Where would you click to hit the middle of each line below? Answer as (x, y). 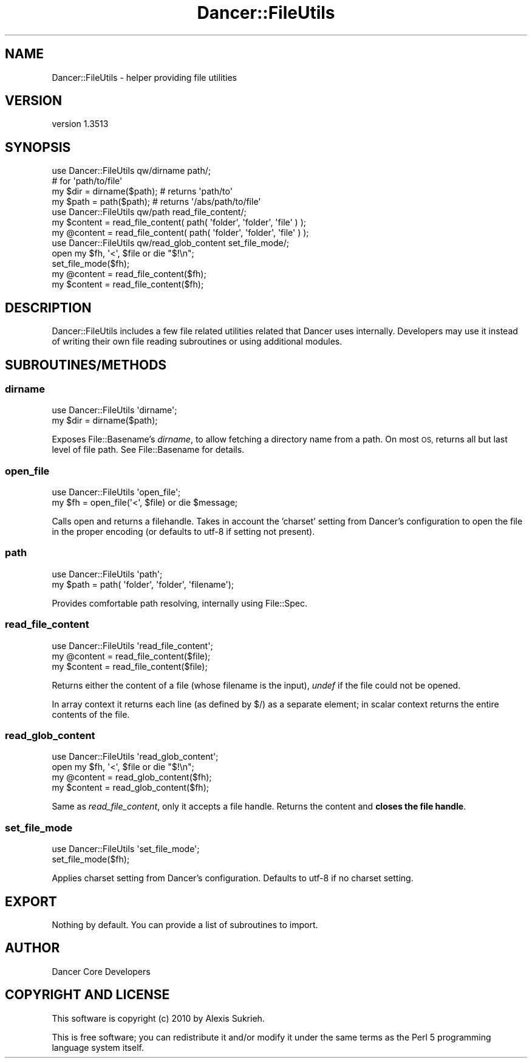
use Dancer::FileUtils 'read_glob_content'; (135, 757)
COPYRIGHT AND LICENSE (87, 995)
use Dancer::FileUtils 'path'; (107, 574)
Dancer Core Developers (101, 971)
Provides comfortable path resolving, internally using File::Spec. (180, 603)
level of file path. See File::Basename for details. (148, 450)
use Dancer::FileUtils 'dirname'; (114, 410)
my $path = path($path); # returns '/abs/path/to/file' (156, 202)
